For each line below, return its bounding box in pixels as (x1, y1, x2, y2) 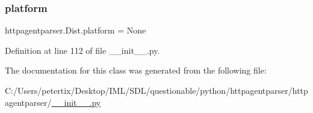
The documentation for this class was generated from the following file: (5, 64, 267, 77)
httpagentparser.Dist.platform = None (5, 24, 146, 36)
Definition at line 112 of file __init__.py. (5, 44, 160, 56)
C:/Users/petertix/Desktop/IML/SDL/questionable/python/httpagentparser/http (5, 84, 308, 96)
